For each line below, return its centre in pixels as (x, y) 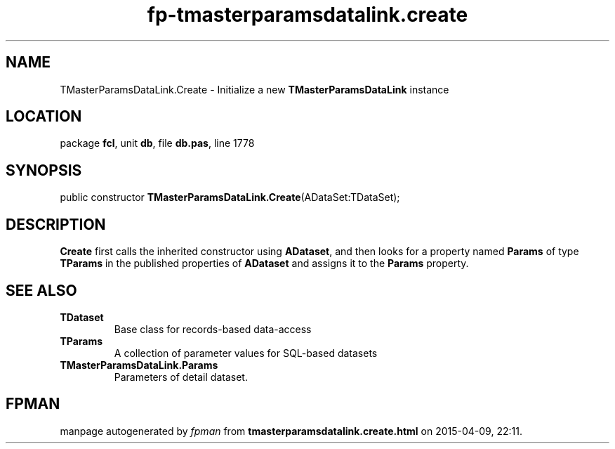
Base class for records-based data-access (213, 329)
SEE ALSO (41, 290)
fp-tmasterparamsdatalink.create (307, 15)
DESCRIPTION (56, 224)
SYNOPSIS (44, 170)
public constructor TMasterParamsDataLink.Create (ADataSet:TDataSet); (230, 197)
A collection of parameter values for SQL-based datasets (246, 353)
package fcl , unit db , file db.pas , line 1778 (157, 143)
